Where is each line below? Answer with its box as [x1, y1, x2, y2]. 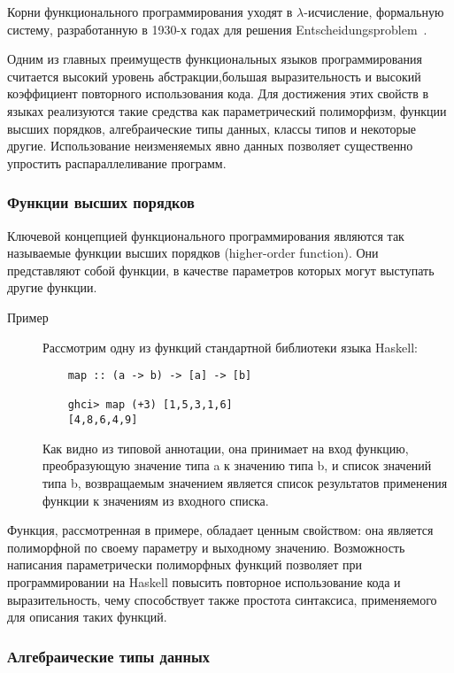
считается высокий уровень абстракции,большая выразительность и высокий [7, 66, 421, 85]
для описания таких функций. [7, 607, 167, 626]
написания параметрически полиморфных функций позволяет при [7, 555, 362, 574]
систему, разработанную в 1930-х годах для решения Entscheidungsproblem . [7, 19, 427, 38]
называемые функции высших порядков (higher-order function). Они [7, 244, 379, 262]
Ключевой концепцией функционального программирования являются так [7, 226, 404, 244]
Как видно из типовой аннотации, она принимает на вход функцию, [42, 438, 409, 457]
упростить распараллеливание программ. [7, 153, 227, 172]
